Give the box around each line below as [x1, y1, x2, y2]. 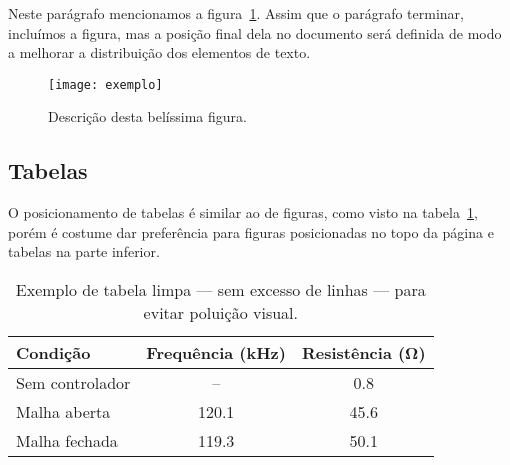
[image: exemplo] [48, 77, 163, 92]
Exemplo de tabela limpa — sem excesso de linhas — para [15, 278, 426, 302]
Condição [16, 341, 91, 365]
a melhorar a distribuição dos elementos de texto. [8, 42, 311, 63]
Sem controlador [16, 371, 131, 395]
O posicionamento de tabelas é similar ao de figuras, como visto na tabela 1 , [8, 202, 478, 223]
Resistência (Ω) [301, 341, 426, 365]
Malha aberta [16, 400, 111, 424]
